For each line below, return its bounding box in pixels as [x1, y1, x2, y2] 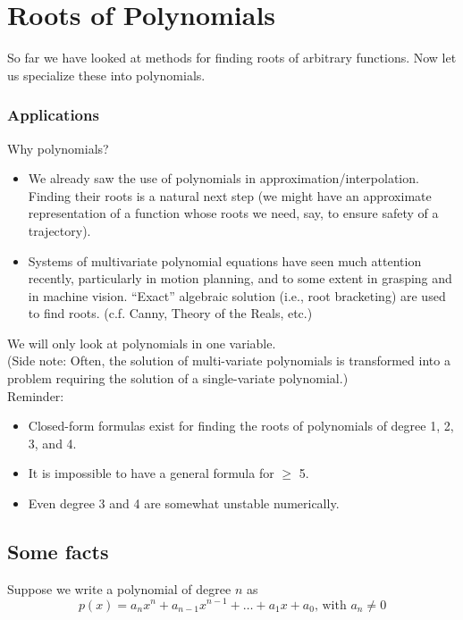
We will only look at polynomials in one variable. [7, 333, 276, 352]
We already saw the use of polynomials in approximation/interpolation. [28, 169, 419, 188]
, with [314, 599, 347, 612]
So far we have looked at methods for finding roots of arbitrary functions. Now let [7, 48, 457, 67]
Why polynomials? [7, 138, 109, 157]
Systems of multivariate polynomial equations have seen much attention [28, 251, 422, 270]
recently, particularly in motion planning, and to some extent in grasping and [28, 269, 452, 288]
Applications [7, 104, 99, 126]
